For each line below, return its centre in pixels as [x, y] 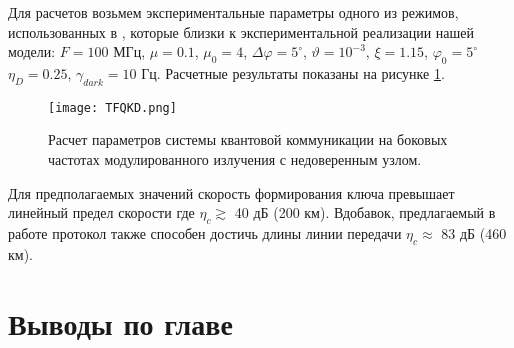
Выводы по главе [120, 322]
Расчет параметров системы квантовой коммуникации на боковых [248, 139]
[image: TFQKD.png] [112, 107]
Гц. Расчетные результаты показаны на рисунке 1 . [293, 72]
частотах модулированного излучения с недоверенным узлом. [235, 159]
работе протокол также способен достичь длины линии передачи [205, 233]
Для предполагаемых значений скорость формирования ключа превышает [231, 192]
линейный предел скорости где [101, 212]
